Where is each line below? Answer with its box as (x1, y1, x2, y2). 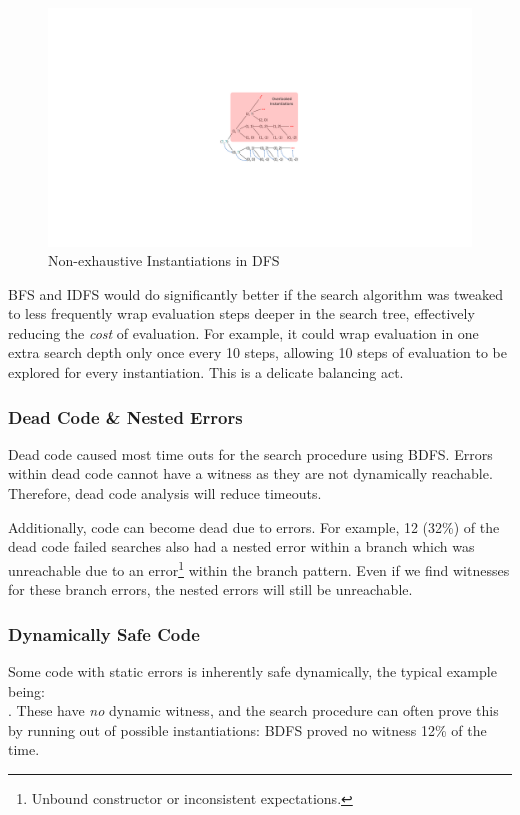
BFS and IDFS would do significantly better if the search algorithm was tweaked (8, 283, 504, 304)
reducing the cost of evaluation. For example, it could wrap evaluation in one (8, 322, 479, 343)
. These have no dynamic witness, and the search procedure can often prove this (8, 700, 499, 721)
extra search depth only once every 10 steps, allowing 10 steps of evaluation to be (8, 342, 508, 363)
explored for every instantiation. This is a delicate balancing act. (8, 362, 404, 383)
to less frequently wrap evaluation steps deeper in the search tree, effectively (8, 303, 475, 324)
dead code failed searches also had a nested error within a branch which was (8, 536, 475, 557)
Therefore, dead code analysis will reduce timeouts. (8, 483, 322, 504)
